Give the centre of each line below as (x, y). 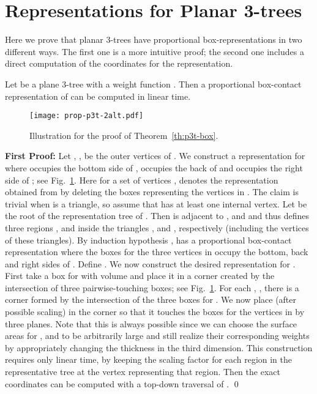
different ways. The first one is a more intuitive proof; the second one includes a (155, 51)
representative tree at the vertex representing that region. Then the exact (143, 372)
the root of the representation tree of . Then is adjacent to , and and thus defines (157, 216)
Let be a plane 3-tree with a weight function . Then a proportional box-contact (153, 84)
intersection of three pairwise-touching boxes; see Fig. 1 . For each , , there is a (152, 287)
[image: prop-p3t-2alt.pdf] (87, 116)
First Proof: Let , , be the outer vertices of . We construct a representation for (155, 156)
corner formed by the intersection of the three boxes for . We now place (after (151, 299)
